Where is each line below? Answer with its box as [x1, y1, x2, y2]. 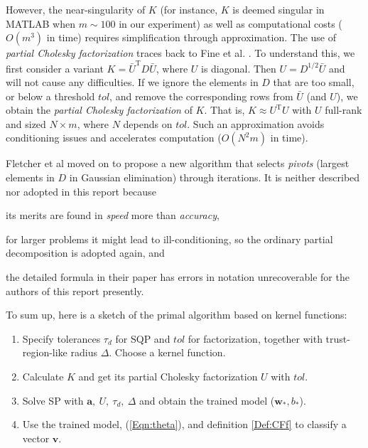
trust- [325, 331, 350, 346]
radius [70, 345, 97, 360]
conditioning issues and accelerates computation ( [6, 130, 222, 145]
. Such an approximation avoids [187, 116, 325, 131]
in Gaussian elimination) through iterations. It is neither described [69, 170, 360, 185]
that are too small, [273, 75, 355, 90]
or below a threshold [6, 88, 95, 103]
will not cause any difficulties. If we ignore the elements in [6, 75, 259, 90]
